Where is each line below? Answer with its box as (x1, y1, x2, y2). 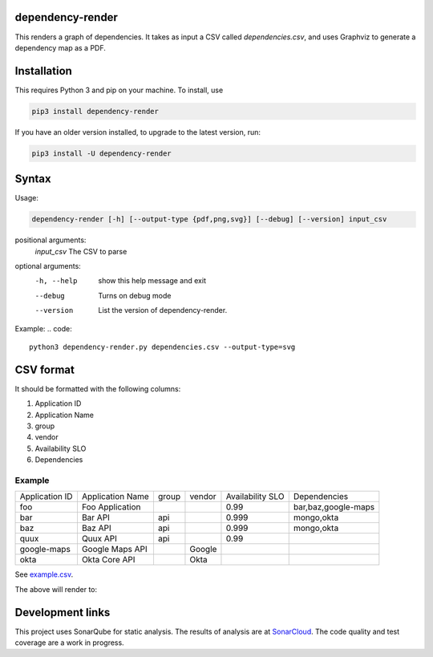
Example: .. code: (14, 323, 72, 333)
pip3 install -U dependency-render (31, 148, 172, 158)
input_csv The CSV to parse (34, 246, 127, 256)
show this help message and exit (98, 276, 206, 286)
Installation (14, 64, 72, 78)
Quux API (81, 533, 118, 545)
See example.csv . (14, 570, 74, 579)
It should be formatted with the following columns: (14, 383, 181, 393)
